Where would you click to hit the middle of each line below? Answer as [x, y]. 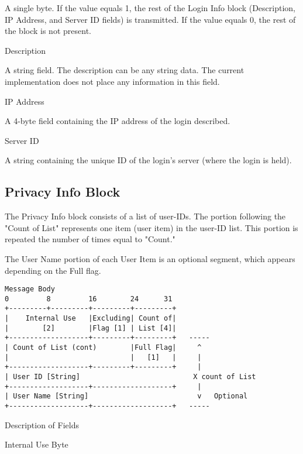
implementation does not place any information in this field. [112, 81]
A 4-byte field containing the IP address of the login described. [118, 121]
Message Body [30, 289]
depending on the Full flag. [53, 270]
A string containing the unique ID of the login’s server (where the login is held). [148, 160]
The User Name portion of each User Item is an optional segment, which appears [150, 258]
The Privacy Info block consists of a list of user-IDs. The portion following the [145, 216]
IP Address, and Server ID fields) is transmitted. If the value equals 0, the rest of [150, 19]
